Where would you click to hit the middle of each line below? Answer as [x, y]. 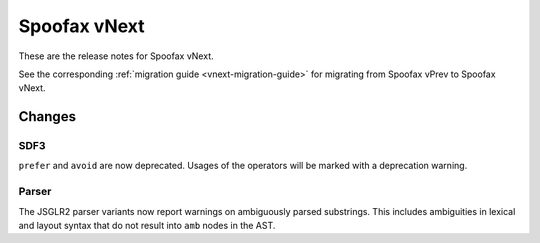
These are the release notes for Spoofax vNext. [116, 56]
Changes [47, 116]
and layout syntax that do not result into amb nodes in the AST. [147, 226]
